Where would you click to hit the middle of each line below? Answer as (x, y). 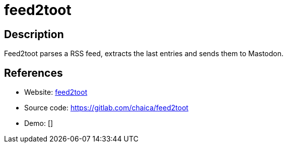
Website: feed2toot (56, 92)
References (33, 73)
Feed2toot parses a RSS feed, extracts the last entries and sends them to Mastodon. (144, 54)
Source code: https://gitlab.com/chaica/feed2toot (106, 108)
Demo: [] (39, 123)
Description (34, 34)
